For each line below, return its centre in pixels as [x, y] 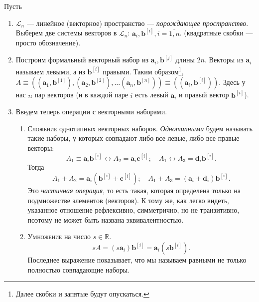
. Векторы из [224, 60]
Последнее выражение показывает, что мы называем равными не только [137, 259]
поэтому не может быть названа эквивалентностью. [106, 219]
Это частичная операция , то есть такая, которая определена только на [134, 190]
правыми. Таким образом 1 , [143, 70]
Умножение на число [59, 236]
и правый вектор [204, 95]
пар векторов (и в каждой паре [81, 95]
